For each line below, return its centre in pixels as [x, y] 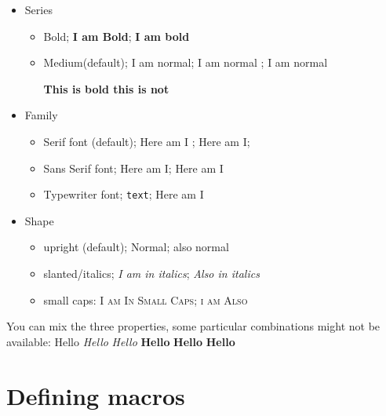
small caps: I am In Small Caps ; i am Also [146, 299]
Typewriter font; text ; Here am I [124, 194]
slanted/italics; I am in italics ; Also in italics [151, 273]
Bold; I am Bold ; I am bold [117, 36]
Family [41, 115]
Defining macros [96, 395]
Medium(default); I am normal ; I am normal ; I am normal [186, 62]
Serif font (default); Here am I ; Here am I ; [147, 141]
